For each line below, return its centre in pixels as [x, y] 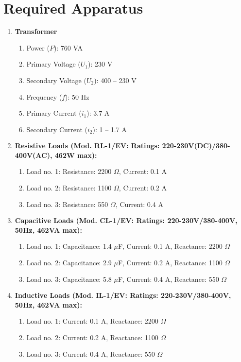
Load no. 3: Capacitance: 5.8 [69, 279]
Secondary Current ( [57, 129]
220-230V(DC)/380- [196, 146]
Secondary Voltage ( [56, 80]
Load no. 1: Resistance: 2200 [69, 171]
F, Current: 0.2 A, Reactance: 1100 [170, 263]
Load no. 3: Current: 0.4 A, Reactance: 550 [91, 353]
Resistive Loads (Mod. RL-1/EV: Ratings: [87, 146]
